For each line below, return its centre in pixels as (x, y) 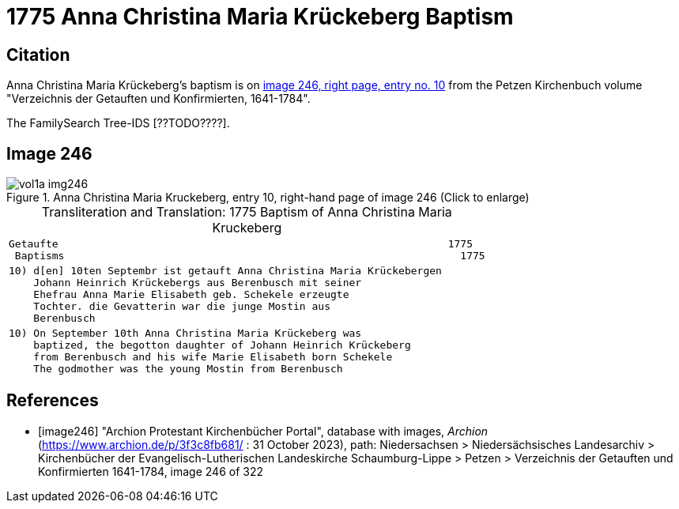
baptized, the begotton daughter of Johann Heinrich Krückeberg (222, 345)
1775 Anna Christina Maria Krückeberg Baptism (260, 17)
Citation (38, 55)
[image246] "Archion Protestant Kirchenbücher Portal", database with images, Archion (263, 431)
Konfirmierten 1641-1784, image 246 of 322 (151, 471)
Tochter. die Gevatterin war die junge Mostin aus (182, 307)
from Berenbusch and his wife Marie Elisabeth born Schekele (213, 357)
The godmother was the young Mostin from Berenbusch (188, 369)
